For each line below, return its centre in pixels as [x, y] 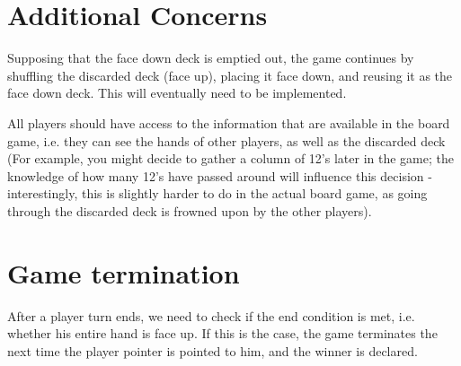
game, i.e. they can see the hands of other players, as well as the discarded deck [226, 140]
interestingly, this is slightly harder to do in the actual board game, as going [217, 193]
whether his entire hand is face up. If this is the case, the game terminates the [222, 333]
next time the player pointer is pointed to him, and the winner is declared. [213, 350]
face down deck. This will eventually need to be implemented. [177, 93]
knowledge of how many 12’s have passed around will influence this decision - [220, 175]
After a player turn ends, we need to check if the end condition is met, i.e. [211, 315]
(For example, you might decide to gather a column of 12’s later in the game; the [230, 158]
